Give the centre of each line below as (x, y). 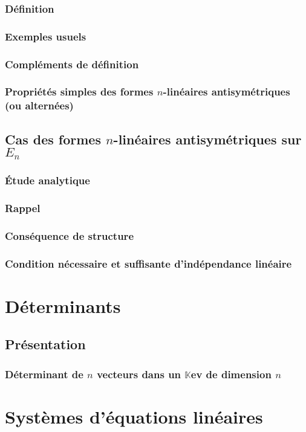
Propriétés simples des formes (79, 92)
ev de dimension (231, 374)
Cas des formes (53, 139)
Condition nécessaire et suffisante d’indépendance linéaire (148, 263)
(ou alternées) (39, 105)
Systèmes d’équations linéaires (134, 416)
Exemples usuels (46, 36)
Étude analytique (47, 180)
